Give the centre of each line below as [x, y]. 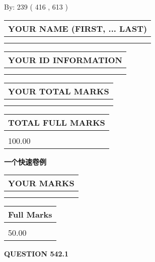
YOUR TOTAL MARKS [59, 91]
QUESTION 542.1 [36, 254]
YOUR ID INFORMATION [65, 60]
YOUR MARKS [41, 183]
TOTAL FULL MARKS [57, 122]
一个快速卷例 [25, 161]
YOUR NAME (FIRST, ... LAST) [78, 28]
